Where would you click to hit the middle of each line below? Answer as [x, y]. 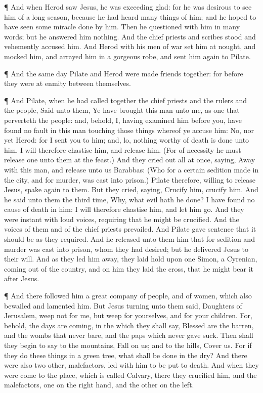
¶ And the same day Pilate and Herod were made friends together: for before [124, 73]
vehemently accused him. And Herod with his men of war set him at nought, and [130, 46]
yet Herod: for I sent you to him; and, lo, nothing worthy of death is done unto [127, 140]
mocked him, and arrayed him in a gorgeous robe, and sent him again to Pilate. [127, 56]
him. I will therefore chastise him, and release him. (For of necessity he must [123, 149]
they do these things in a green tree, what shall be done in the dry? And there [126, 355]
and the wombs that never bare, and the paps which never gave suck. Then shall [129, 335]
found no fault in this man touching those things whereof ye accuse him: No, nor [129, 130]
